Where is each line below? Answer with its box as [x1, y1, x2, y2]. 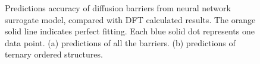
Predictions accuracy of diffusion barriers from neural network [5, 2, 231, 14]
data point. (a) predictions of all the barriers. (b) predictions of [5, 36, 236, 49]
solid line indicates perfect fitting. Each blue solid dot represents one [5, 25, 255, 37]
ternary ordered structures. [5, 48, 103, 60]
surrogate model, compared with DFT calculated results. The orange [5, 13, 256, 25]
